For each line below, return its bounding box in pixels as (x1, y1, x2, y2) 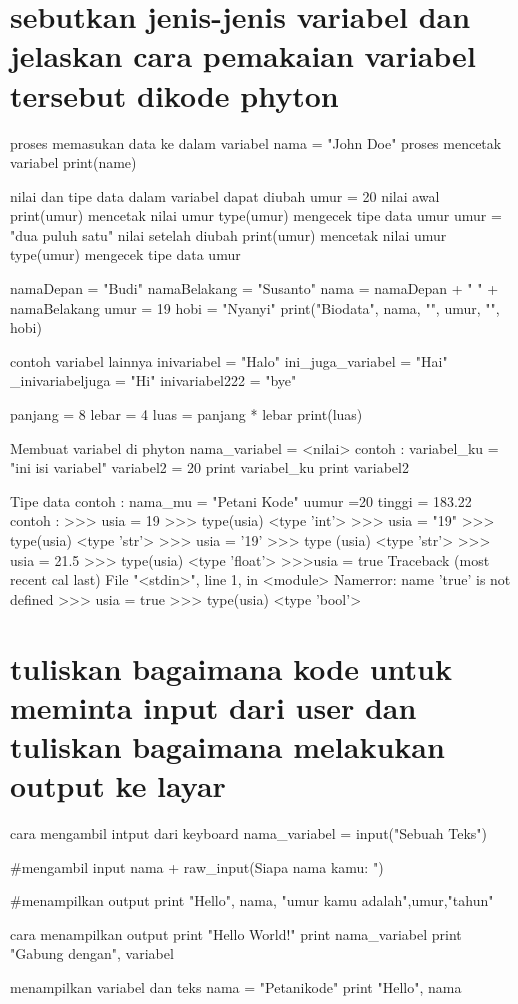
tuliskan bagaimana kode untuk (10, 647, 452, 688)
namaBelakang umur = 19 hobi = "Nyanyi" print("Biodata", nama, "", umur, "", (10, 297, 500, 318)
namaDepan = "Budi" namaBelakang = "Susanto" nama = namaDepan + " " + (10, 278, 499, 299)
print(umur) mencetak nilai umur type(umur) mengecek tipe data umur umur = (10, 205, 502, 226)
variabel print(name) (10, 152, 137, 173)
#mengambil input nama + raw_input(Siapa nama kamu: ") (10, 856, 384, 877)
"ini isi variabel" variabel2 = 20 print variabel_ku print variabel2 (10, 457, 409, 478)
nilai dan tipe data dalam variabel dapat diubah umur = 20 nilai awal (10, 185, 440, 206)
